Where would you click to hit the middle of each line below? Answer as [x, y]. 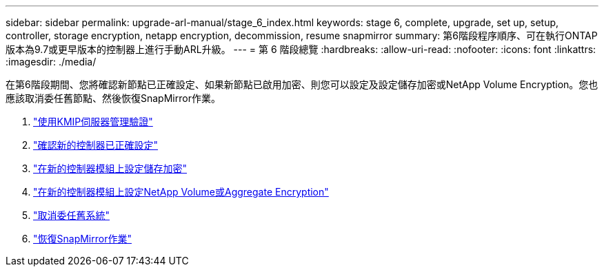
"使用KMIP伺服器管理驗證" [93, 122]
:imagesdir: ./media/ [51, 62]
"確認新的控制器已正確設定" [96, 145]
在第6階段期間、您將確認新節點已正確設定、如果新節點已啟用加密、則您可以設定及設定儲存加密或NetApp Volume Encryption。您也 [302, 84]
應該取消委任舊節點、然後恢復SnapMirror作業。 [113, 98]
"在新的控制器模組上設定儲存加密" [110, 168]
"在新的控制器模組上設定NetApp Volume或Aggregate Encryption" [181, 192]
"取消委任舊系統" [72, 215]
